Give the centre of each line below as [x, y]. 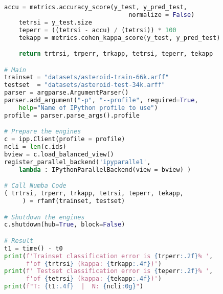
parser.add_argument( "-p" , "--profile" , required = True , [101, 100]
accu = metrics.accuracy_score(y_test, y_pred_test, [96, 7]
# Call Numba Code [35, 186]
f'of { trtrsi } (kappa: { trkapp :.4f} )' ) [94, 264]
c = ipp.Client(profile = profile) [65, 139]
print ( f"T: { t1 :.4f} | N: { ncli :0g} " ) [74, 287]
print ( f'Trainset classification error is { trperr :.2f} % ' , [109, 256]
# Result [19, 241]
